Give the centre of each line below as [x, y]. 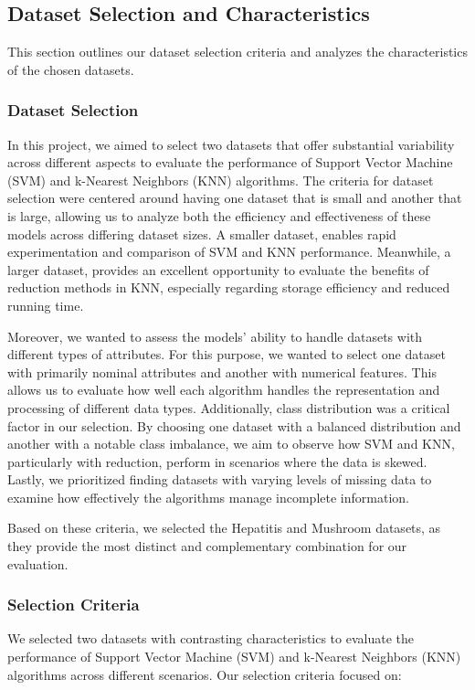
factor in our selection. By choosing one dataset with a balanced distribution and [234, 425]
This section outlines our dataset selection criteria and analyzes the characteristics [237, 52]
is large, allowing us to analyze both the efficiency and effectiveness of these [219, 215]
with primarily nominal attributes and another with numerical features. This [222, 372]
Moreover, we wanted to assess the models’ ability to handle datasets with [215, 336]
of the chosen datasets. [71, 69]
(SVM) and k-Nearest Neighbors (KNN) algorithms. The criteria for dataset [221, 180]
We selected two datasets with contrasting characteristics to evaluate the [211, 638]
